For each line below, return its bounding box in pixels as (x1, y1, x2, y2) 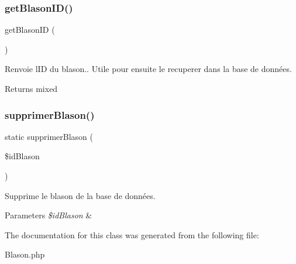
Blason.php (5, 248, 45, 260)
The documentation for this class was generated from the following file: (5, 228, 259, 241)
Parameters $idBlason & (5, 209, 92, 221)
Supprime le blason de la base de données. (5, 189, 156, 201)
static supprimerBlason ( (5, 130, 94, 142)
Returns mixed (5, 83, 58, 94)
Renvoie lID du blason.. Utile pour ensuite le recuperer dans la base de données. (5, 63, 292, 75)
